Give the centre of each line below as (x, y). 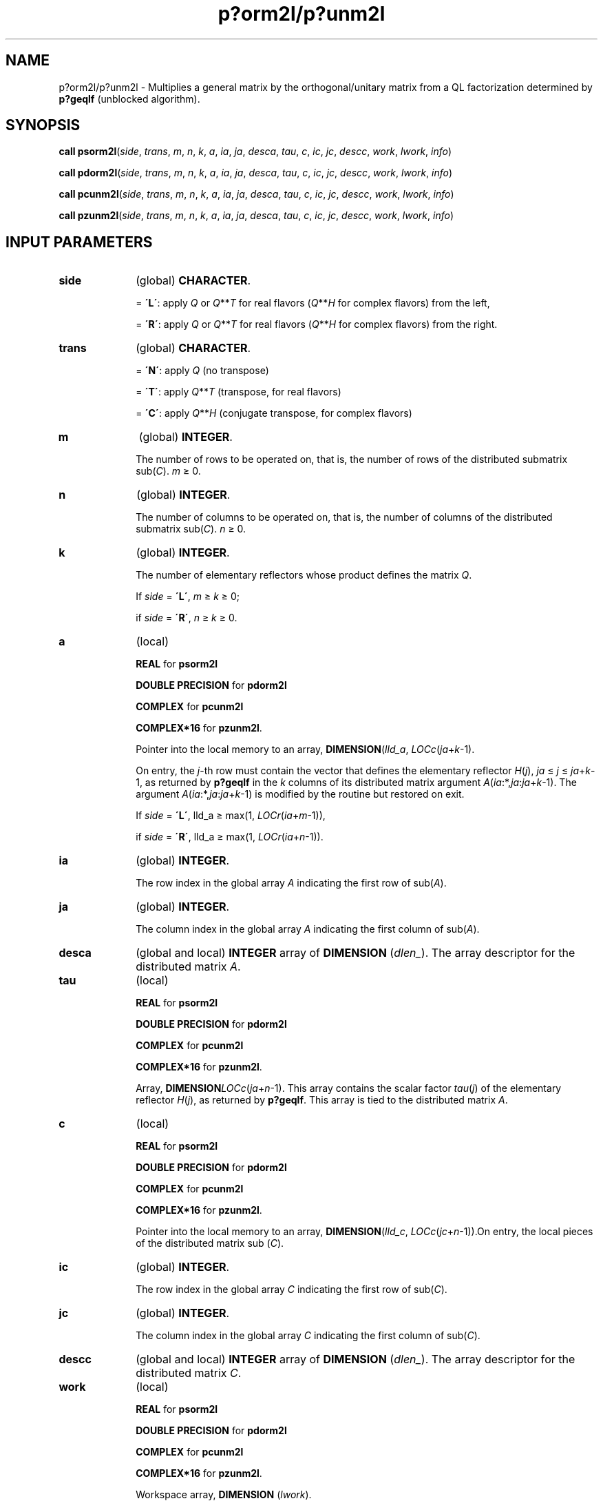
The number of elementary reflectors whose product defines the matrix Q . (304, 575)
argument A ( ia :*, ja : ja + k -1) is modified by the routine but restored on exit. (300, 794)
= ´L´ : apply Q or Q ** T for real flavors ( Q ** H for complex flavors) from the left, (313, 303)
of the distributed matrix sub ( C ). (210, 1243)
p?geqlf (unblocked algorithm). (129, 99)
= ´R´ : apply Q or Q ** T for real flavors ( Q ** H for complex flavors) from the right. (317, 324)
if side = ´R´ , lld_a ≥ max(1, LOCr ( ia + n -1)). (230, 837)
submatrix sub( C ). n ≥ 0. (191, 529)
